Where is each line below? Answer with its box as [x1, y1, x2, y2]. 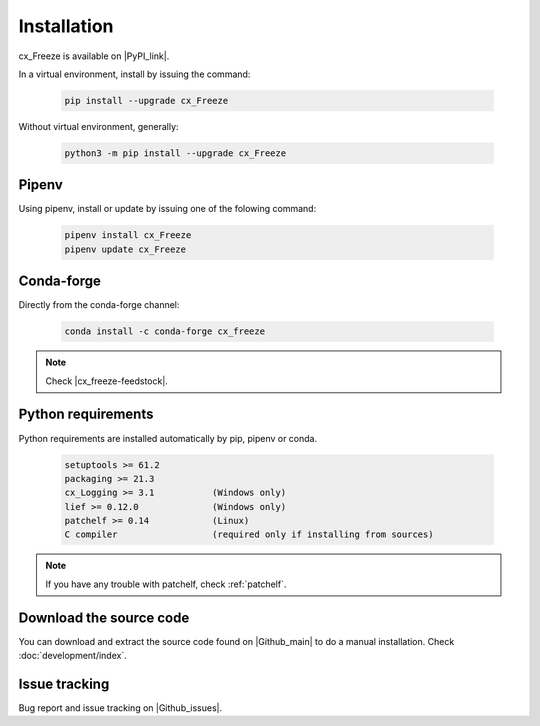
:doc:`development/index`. [18, 650, 127, 662]
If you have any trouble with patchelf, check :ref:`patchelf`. [45, 578, 287, 590]
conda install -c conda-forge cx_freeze [64, 326, 265, 337]
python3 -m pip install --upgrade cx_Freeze [64, 147, 287, 159]
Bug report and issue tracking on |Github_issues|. [18, 702, 223, 714]
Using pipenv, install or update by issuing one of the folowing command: [18, 203, 317, 215]
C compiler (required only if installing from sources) [64, 529, 434, 540]
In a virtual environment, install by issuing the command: [18, 68, 251, 80]
